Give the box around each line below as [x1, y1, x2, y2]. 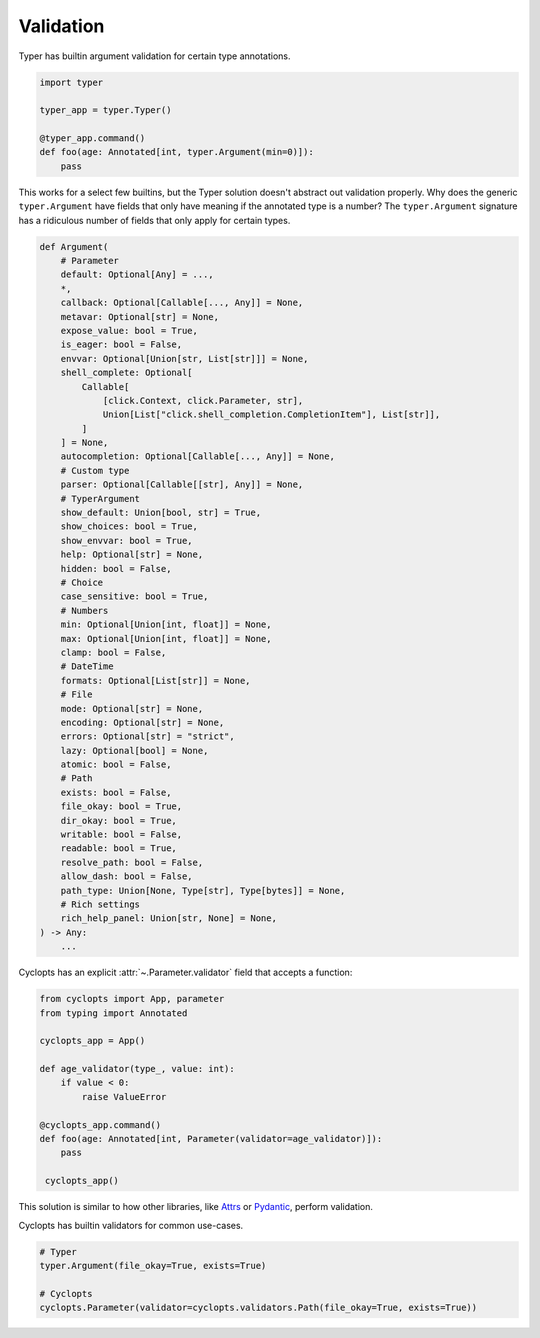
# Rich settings [60, 898, 140, 910]
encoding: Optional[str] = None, [60, 716, 225, 728]
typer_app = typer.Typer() [39, 105, 172, 116]
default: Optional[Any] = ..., [60, 269, 214, 280]
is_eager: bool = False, [60, 339, 183, 350]
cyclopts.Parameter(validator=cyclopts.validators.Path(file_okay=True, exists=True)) [39, 1302, 478, 1314]
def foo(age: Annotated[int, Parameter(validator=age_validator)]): [39, 1133, 383, 1145]
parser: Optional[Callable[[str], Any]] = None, [60, 479, 304, 490]
